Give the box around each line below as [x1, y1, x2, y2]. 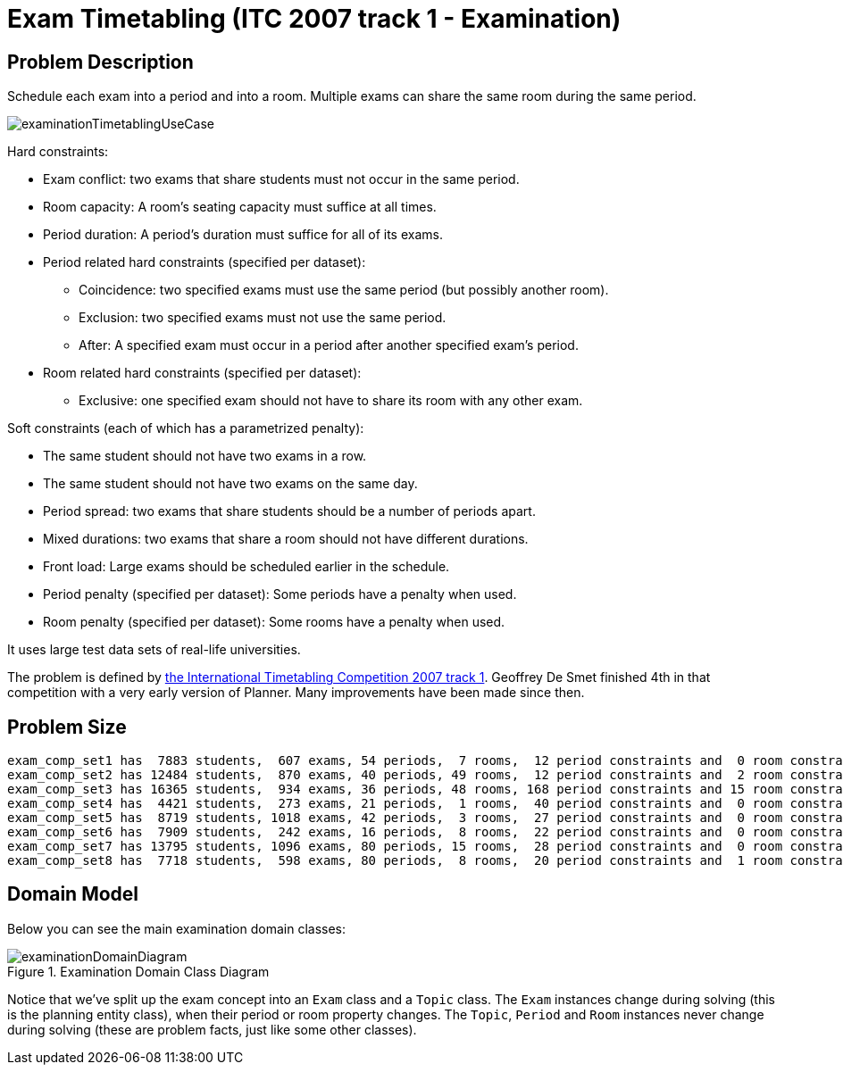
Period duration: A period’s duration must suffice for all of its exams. [43, 227, 443, 243]
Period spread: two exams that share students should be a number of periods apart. [43, 503, 536, 519]
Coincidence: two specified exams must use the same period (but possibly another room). [79, 282, 609, 298]
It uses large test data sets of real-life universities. [7, 642, 301, 658]
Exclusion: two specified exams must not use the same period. [79, 310, 447, 326]
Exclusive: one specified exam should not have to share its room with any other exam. [79, 393, 583, 409]
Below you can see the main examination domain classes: [7, 920, 346, 936]
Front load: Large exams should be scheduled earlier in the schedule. [43, 559, 450, 575]
